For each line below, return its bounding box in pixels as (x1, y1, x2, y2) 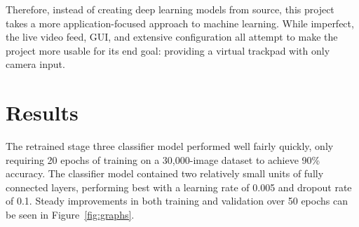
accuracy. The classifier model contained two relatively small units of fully (6, 166, 324, 181)
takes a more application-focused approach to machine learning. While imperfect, (6, 15, 354, 30)
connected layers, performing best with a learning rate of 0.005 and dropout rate (6, 179, 352, 194)
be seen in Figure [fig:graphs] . (6, 207, 135, 222)
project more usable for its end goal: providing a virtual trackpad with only (6, 43, 330, 57)
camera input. (6, 57, 65, 71)
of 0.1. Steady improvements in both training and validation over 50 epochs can (6, 193, 348, 208)
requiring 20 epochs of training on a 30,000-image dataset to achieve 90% (6, 152, 320, 167)
